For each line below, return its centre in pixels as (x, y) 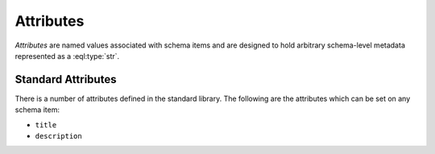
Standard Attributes (66, 79)
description (58, 136)
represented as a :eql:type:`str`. (67, 56)
